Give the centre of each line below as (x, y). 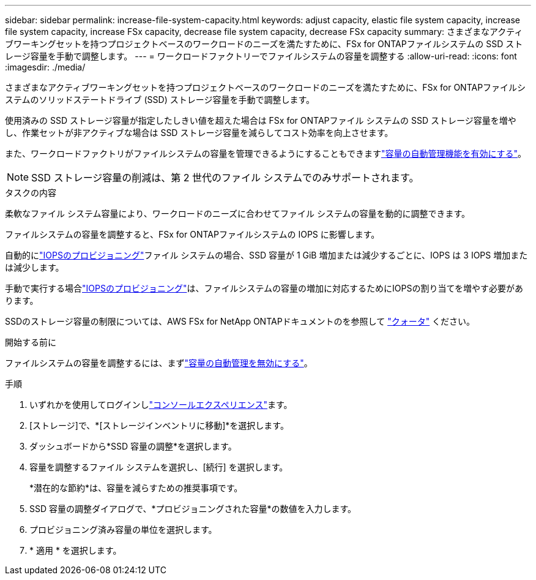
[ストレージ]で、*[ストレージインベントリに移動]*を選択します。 (159, 425)
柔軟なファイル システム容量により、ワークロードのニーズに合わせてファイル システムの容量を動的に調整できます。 (238, 213)
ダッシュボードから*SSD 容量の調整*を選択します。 (133, 446)
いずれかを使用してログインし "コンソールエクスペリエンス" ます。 (161, 405)
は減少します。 (35, 267)
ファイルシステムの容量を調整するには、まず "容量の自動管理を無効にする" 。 (159, 363)
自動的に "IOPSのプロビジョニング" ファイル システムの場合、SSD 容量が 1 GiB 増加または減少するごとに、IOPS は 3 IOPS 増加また (266, 255)
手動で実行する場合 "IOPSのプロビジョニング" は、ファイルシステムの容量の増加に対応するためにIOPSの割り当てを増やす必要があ (264, 288)
